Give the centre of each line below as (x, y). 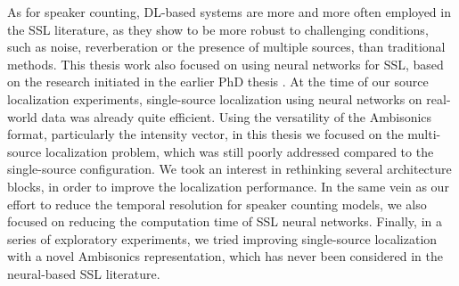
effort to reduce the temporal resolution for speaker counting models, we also (217, 204)
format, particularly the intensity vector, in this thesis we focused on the (205, 134)
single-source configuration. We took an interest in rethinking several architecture (229, 169)
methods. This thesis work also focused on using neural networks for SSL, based (225, 64)
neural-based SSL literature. (84, 273)
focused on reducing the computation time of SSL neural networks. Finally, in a (225, 221)
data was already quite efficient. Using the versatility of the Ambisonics (237, 116)
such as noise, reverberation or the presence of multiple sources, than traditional (226, 47)
